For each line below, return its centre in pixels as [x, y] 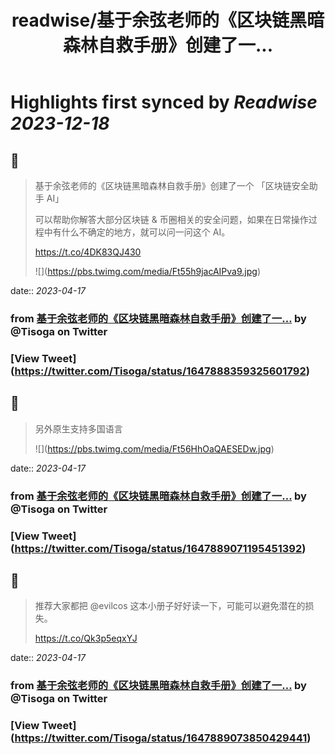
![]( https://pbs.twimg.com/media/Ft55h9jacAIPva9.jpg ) [147, 271]
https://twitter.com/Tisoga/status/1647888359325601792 [160, 371]
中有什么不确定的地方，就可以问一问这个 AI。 [137, 232]
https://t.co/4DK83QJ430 [88, 252]
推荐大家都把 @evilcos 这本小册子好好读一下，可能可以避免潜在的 [170, 606]
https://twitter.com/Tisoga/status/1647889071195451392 [158, 548]
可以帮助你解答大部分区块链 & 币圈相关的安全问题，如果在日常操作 [171, 219]
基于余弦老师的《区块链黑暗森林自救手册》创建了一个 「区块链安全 [172, 185]
